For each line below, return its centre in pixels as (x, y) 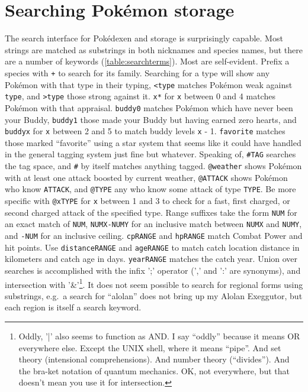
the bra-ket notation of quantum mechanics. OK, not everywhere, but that (154, 370)
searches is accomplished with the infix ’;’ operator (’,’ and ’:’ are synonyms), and (153, 270)
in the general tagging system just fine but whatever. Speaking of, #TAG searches (150, 154)
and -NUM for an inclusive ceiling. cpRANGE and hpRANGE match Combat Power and (154, 236)
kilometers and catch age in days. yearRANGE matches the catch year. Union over (151, 259)
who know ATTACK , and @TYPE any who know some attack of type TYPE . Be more (150, 189)
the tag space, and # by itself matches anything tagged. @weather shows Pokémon (153, 166)
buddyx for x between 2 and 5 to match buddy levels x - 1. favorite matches (145, 131)
